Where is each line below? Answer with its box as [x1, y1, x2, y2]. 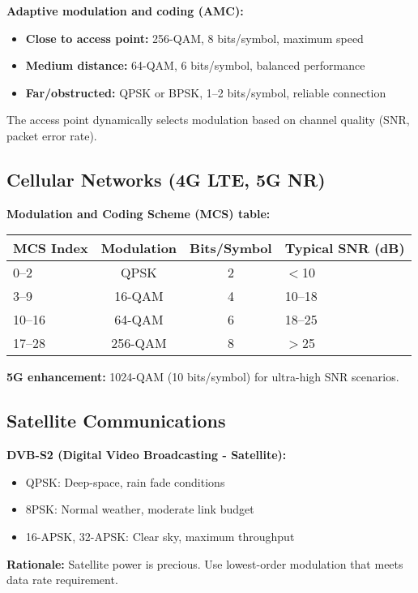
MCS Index [13, 238, 88, 258]
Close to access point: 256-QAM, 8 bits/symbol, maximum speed [25, 29, 364, 46]
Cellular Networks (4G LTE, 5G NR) [6, 166, 326, 191]
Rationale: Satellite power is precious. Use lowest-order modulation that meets [6, 555, 403, 572]
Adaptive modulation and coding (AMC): [6, 2, 244, 19]
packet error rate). [6, 127, 97, 144]
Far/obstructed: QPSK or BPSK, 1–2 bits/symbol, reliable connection [25, 84, 386, 101]
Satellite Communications [6, 408, 226, 433]
